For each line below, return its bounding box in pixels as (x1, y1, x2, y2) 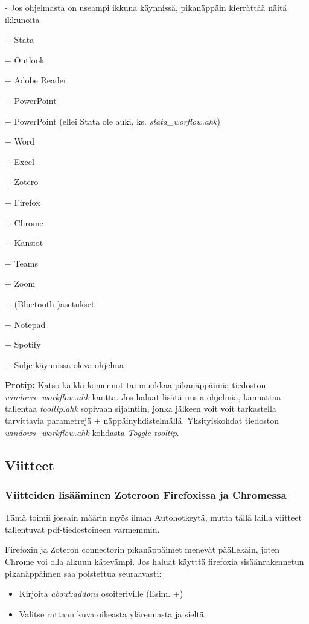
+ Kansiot (5, 236, 43, 249)
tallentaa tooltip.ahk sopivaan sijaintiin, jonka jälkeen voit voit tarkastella (5, 402, 276, 415)
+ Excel (5, 155, 34, 167)
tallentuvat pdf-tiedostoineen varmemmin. (5, 522, 160, 535)
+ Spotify (5, 338, 41, 351)
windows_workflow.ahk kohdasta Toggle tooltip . (5, 426, 179, 438)
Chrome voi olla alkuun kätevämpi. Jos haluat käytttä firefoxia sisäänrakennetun (5, 555, 304, 568)
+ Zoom (5, 277, 36, 290)
